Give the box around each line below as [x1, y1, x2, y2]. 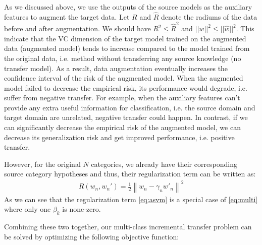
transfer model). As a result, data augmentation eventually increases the [4, 63, 228, 73]
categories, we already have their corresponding [91, 158, 238, 169]
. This [236, 23, 254, 34]
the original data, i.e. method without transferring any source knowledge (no [4, 52, 241, 63]
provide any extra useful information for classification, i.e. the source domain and [4, 102, 255, 112]
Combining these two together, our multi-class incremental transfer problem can [4, 221, 252, 231]
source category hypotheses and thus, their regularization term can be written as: [4, 168, 256, 179]
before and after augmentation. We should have [4, 23, 151, 34]
